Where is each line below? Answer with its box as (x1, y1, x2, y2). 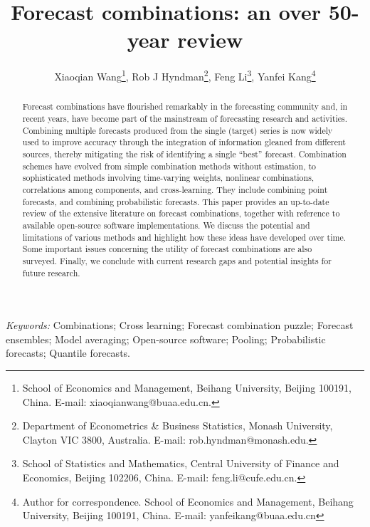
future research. (22, 266, 80, 278)
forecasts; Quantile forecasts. (6, 345, 130, 360)
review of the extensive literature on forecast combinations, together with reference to (22, 207, 340, 219)
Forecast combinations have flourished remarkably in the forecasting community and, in (22, 100, 348, 113)
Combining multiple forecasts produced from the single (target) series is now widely (22, 124, 333, 136)
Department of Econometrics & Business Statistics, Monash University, (22, 418, 333, 433)
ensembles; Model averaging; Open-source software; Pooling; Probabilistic (6, 331, 326, 346)
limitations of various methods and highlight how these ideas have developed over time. (22, 231, 347, 243)
